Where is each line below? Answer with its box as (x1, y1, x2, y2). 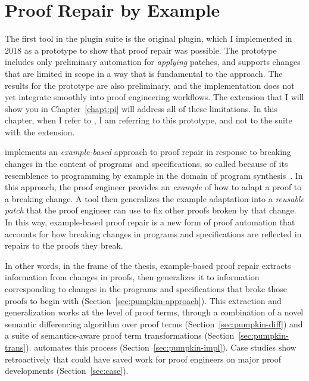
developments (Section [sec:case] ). (5, 364, 129, 377)
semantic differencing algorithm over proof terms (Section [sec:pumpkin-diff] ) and (5, 317, 303, 330)
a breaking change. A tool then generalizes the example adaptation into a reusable (5, 192, 304, 205)
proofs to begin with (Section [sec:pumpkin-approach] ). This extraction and (5, 294, 282, 306)
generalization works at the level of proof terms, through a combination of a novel (5, 306, 304, 318)
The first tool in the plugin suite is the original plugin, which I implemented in (5, 32, 292, 45)
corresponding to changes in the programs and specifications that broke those (5, 283, 287, 295)
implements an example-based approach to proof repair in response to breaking (5, 145, 291, 158)
